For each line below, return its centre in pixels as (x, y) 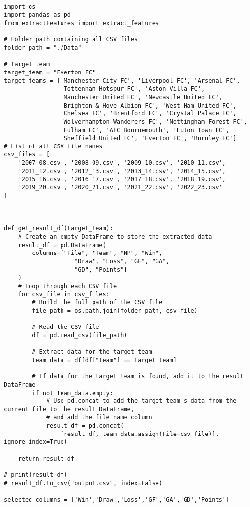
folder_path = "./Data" (43, 48)
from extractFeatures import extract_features (81, 23)
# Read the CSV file (66, 327)
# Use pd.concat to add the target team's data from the (141, 401)
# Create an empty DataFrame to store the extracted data (115, 237)
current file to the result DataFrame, (69, 409)
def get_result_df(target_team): (59, 229)
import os (20, 7)
